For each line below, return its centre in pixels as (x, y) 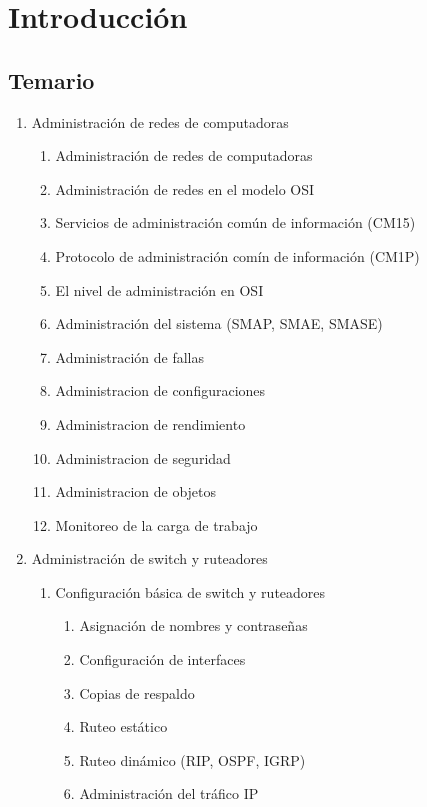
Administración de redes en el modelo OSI (185, 188)
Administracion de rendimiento (150, 423)
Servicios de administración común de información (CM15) (235, 222)
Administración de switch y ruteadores (149, 558)
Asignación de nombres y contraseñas (193, 625)
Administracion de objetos (136, 491)
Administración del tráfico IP (169, 793)
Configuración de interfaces (162, 659)
